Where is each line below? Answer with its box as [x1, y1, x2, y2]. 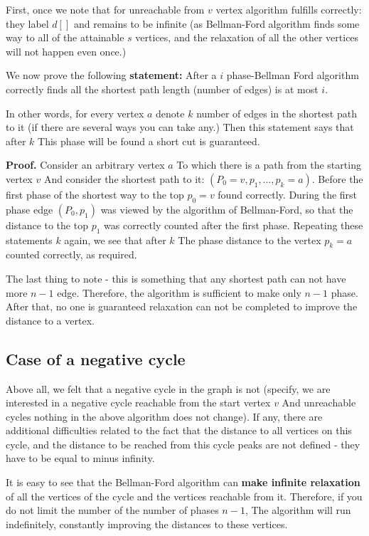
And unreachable [282, 395, 356, 410]
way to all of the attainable [6, 30, 124, 45]
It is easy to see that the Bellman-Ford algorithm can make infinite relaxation [6, 475, 360, 490]
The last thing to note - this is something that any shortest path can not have [6, 270, 346, 285]
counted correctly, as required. [6, 247, 137, 262]
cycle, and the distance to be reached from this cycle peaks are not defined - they [6, 436, 360, 451]
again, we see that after [64, 232, 166, 247]
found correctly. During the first [218, 186, 358, 201]
